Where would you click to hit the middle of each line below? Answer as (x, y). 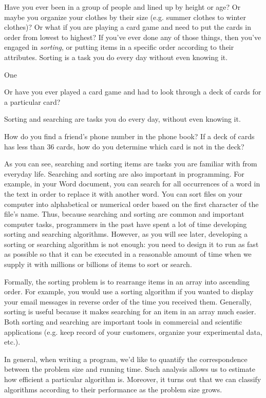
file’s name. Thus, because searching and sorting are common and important (124, 214)
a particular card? (32, 101)
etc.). (12, 342)
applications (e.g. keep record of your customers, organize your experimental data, (133, 331)
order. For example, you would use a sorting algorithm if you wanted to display (129, 291)
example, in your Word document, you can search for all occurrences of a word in (132, 184)
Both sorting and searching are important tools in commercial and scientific (123, 322)
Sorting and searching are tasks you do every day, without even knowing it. (122, 119)
